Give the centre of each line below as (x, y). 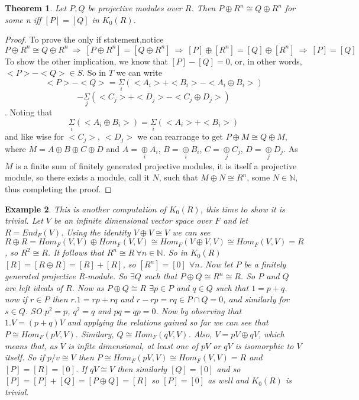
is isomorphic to (264, 345)
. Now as (88, 287)
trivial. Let (24, 220)
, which (271, 334)
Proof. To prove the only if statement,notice (84, 39)
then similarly (142, 368)
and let (236, 220)
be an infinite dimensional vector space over (133, 220)
